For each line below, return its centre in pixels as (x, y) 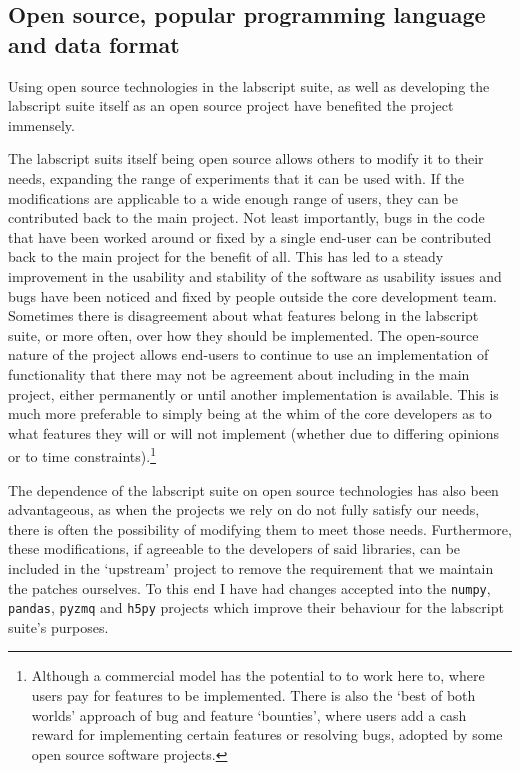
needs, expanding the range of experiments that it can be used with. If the (236, 177)
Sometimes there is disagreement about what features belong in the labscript (243, 315)
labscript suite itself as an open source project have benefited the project (231, 105)
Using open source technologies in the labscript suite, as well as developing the (249, 85)
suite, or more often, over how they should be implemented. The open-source (243, 334)
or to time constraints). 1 (82, 454)
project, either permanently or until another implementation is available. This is (253, 393)
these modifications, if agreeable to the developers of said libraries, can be (234, 548)
